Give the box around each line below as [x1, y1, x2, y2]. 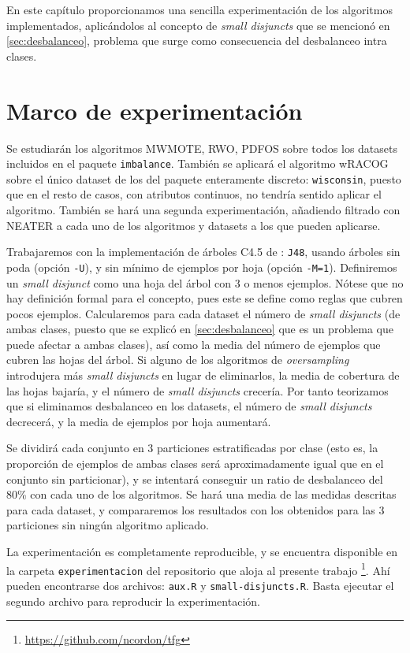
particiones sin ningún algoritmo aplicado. [6, 517, 209, 533]
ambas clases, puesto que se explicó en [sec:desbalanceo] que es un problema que [6, 321, 393, 337]
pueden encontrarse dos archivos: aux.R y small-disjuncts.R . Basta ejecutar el [6, 577, 394, 593]
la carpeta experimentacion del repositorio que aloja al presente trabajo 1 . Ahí [6, 559, 390, 578]
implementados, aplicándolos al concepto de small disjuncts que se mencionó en [6, 17, 390, 33]
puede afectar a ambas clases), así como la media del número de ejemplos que [6, 336, 381, 352]
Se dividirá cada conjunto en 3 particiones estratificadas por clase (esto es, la [6, 440, 378, 456]
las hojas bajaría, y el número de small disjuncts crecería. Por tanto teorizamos [6, 382, 389, 399]
